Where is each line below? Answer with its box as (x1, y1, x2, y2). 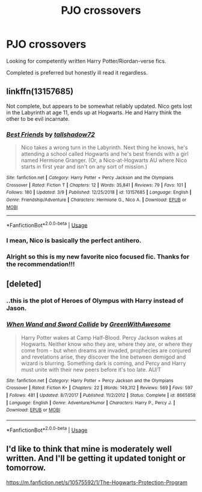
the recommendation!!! (6, 260, 75, 268)
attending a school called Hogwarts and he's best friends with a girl (20, 150, 189, 158)
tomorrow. (6, 463, 46, 473)
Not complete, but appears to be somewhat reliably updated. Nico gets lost (6, 102, 192, 109)
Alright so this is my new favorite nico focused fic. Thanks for (6, 253, 189, 261)
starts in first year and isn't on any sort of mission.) (20, 163, 147, 170)
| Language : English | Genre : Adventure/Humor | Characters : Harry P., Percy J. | (6, 399, 176, 406)
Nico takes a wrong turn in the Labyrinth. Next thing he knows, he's (20, 144, 188, 151)
